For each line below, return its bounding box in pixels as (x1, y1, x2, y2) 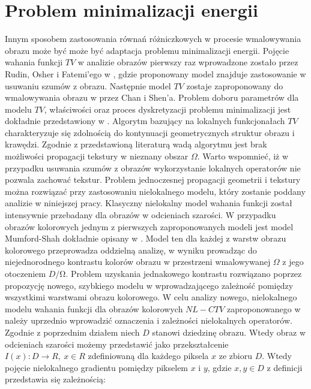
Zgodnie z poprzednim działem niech (5, 325, 140, 338)
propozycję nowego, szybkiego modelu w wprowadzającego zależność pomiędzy (5, 279, 294, 291)
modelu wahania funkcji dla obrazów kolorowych (5, 302, 183, 315)
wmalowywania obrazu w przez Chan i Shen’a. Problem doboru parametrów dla (5, 91, 299, 104)
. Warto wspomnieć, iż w (197, 150, 289, 162)
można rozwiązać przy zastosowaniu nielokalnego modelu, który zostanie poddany (5, 185, 306, 197)
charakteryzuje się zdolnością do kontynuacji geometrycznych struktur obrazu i (5, 126, 295, 138)
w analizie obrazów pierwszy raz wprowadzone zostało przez (77, 56, 298, 68)
